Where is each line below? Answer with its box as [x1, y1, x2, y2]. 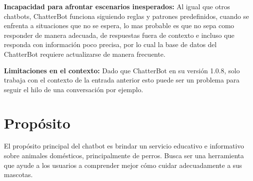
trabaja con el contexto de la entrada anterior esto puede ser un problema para [4, 75, 240, 85]
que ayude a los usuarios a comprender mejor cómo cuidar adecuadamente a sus [4, 160, 242, 170]
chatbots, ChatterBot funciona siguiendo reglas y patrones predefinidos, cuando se [4, 11, 249, 21]
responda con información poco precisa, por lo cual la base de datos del [4, 39, 217, 49]
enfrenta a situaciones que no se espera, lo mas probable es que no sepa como [4, 20, 235, 31]
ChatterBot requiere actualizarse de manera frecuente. [4, 49, 165, 59]
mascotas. [4, 169, 33, 180]
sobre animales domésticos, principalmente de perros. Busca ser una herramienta [4, 150, 244, 161]
